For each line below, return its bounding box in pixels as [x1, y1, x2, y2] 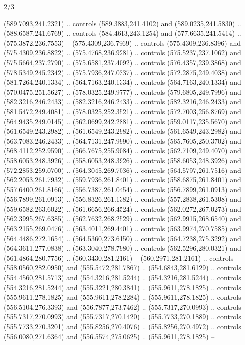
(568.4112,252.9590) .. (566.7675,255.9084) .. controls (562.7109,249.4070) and [4, 145, 241, 156]
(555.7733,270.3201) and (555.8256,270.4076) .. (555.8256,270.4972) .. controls [4, 321, 241, 331]
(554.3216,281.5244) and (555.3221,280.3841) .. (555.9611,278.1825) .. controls [4, 282, 241, 292]
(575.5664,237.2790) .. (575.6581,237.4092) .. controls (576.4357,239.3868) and [4, 57, 241, 67]
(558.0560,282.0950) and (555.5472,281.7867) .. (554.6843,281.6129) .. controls [4, 262, 241, 273]
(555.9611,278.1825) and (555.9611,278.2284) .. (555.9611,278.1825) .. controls [4, 292, 241, 302]
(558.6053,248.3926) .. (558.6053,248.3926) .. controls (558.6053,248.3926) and [4, 155, 241, 165]
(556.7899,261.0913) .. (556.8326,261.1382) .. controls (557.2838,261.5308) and [4, 194, 241, 204]
